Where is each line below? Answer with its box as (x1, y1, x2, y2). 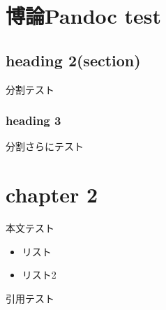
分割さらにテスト (6, 139, 84, 154)
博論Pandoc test (6, 1, 162, 30)
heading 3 (6, 112, 61, 129)
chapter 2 (6, 180, 98, 209)
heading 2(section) (6, 49, 141, 71)
